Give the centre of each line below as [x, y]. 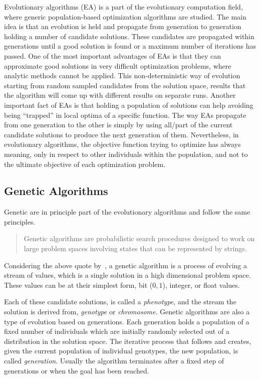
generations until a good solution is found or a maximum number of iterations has [130, 46]
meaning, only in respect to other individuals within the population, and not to [126, 154]
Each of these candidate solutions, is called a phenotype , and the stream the [120, 302]
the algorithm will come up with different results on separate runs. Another [120, 95]
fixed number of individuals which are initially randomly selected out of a [117, 331]
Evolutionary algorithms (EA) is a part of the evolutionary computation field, [123, 7]
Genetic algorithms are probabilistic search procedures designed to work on [139, 238]
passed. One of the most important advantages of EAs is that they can [113, 55]
